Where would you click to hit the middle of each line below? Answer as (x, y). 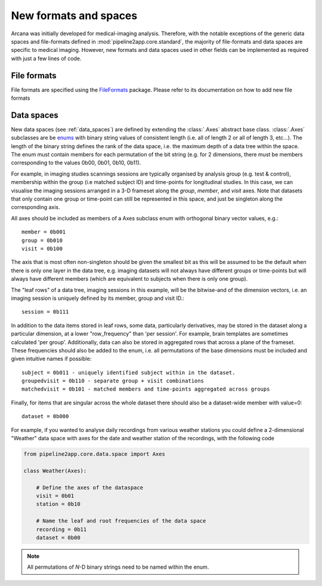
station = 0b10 (58, 504)
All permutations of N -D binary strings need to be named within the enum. (118, 567)
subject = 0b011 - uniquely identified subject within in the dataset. (129, 372)
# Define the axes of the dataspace (89, 487)
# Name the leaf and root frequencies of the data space (121, 521)
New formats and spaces (74, 16)
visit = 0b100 (42, 249)
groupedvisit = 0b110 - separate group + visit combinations (113, 381)
